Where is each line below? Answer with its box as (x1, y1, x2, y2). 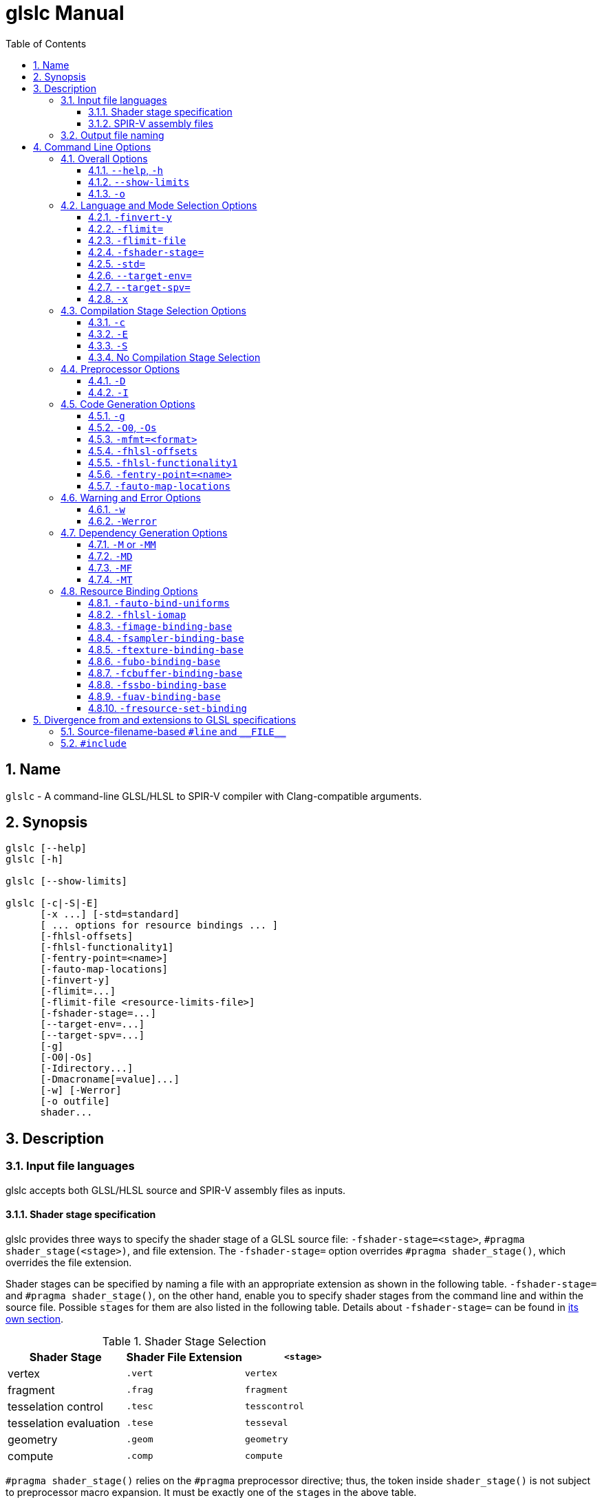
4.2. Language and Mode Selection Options (61, 199, 257, 211)
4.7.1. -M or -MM (88, 538, 156, 550)
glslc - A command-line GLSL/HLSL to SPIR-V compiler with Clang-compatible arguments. (6, 790, 422, 802)
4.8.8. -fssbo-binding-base (88, 678, 226, 691)
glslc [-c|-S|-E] (6, 898, 98, 909)
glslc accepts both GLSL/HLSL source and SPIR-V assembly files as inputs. (6, 1184, 346, 1196)
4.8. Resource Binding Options (61, 585, 198, 597)
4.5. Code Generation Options (61, 398, 195, 410)
